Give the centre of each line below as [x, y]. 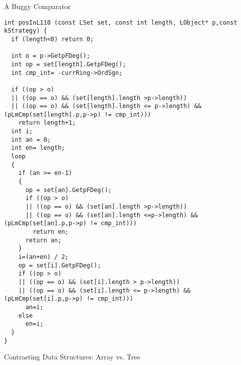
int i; [22, 131]
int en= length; [38, 148]
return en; [51, 232]
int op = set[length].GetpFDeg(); [69, 64]
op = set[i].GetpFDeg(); [60, 265]
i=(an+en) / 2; [43, 257]
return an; [43, 240]
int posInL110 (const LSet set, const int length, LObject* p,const [121, 22]
